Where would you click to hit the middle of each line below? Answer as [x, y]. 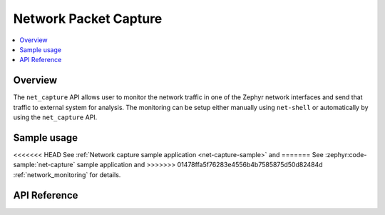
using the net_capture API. [55, 117]
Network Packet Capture [88, 19]
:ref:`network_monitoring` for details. [67, 174]
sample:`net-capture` [44, 165]
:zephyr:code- [346, 154]
